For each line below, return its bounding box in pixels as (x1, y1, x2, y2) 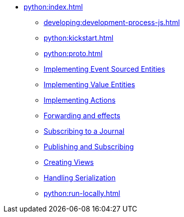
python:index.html (24, 3, 83, 11)
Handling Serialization (44, 173, 116, 182)
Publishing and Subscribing (44, 142, 134, 151)
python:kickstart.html (44, 34, 114, 42)
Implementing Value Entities (44, 80, 135, 89)
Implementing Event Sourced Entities (44, 65, 165, 73)
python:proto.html (44, 49, 103, 58)
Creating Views (44, 158, 94, 166)
